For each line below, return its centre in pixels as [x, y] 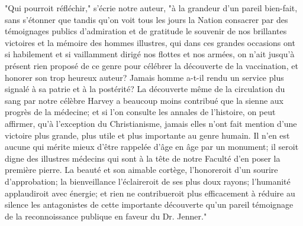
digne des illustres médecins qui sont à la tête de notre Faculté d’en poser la [143, 158]
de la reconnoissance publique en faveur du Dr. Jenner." [106, 216]
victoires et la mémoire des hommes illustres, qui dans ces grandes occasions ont [150, 42]
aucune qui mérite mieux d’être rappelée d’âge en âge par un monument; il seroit [152, 147]
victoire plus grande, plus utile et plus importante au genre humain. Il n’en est [147, 135]
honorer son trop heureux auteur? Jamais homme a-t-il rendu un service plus [144, 77]
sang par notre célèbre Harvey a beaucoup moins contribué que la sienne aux [144, 100]
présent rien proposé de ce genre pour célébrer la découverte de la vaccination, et [151, 65]
